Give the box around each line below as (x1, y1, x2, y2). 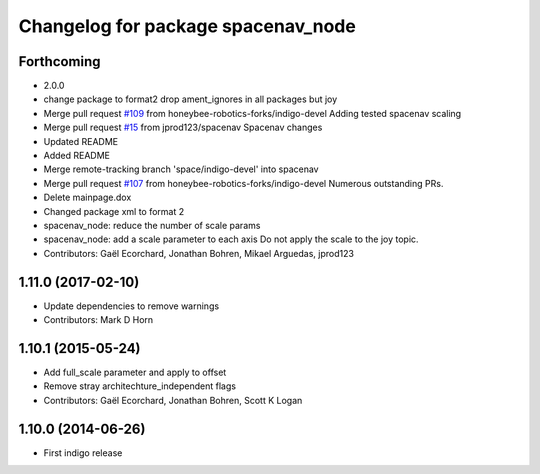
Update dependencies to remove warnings (43, 300, 220, 312)
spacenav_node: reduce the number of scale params (43, 219, 261, 231)
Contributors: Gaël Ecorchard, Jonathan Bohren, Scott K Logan (43, 394, 303, 406)
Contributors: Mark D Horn (43, 314, 154, 326)
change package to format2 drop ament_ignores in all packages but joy (43, 93, 338, 105)
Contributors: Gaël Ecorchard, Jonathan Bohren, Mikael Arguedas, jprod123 (43, 247, 355, 259)
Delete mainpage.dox (43, 191, 132, 204)
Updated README (43, 135, 119, 147)
